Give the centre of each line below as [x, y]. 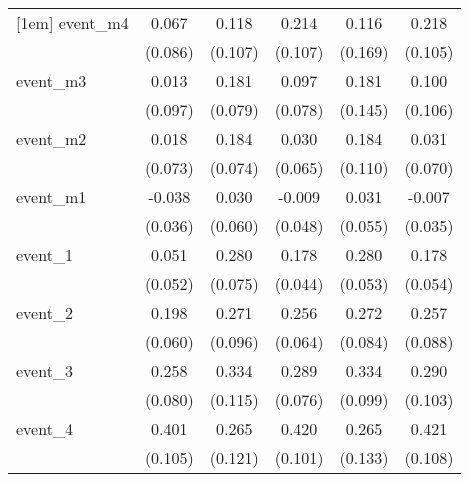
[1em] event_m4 [72, 22]
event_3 [44, 370]
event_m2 [51, 138]
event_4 [44, 428]
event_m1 [51, 196]
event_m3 [51, 80]
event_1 [44, 254]
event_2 [44, 312]
